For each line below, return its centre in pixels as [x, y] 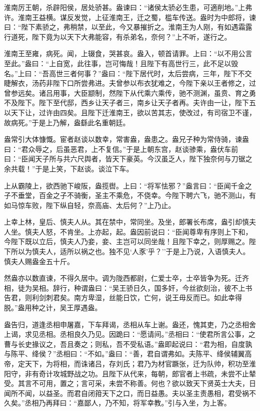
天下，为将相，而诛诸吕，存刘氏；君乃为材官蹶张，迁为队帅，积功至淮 [140, 363]
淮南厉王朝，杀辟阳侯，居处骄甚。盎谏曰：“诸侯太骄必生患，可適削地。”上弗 [128, 7]
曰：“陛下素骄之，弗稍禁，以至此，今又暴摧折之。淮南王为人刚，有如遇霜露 [128, 27]
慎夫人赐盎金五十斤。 [39, 261]
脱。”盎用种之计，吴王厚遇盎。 [53, 307]
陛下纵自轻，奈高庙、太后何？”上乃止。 [110, 205]
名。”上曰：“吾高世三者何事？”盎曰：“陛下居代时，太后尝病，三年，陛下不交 [128, 73]
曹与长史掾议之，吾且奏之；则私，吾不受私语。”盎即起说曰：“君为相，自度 [125, 344]
